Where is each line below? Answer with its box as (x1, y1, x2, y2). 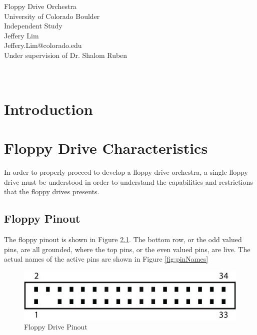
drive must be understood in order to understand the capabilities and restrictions (4, 176, 253, 187)
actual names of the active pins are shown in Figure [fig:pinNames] (4, 254, 208, 264)
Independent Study (4, 20, 62, 31)
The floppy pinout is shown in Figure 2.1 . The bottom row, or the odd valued (4, 234, 242, 245)
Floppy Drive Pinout (24, 322, 87, 332)
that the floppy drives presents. (4, 186, 99, 197)
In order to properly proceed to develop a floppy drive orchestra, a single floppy (4, 167, 248, 177)
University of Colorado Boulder (4, 10, 100, 21)
